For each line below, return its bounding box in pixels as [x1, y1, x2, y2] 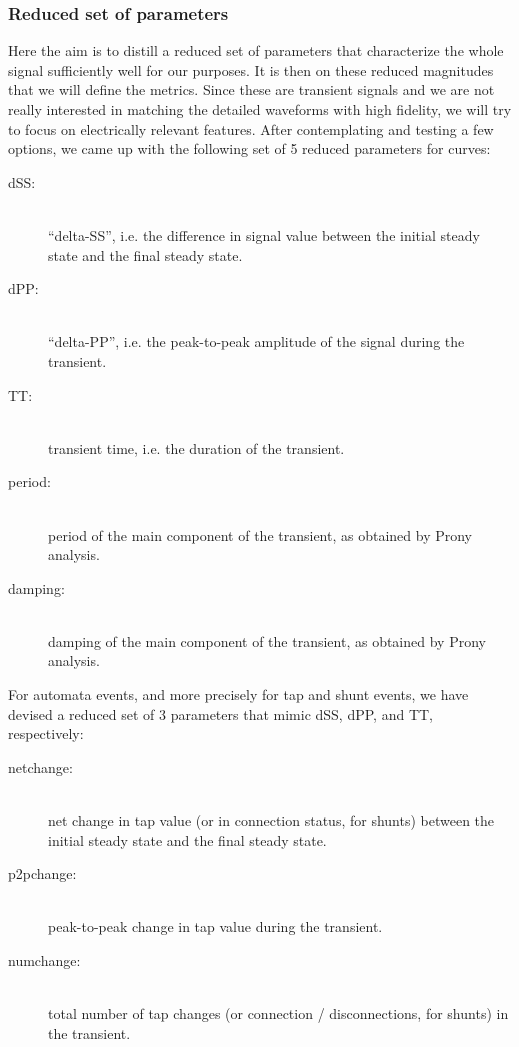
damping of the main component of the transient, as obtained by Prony [48, 630, 486, 651]
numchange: [8, 950, 81, 970]
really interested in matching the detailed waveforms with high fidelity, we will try [8, 99, 512, 119]
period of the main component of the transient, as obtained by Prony [48, 524, 473, 545]
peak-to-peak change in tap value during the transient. [48, 916, 383, 937]
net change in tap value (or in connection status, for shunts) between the [48, 810, 495, 831]
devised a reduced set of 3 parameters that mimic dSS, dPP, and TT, [8, 703, 434, 724]
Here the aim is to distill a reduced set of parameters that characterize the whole [8, 40, 504, 61]
